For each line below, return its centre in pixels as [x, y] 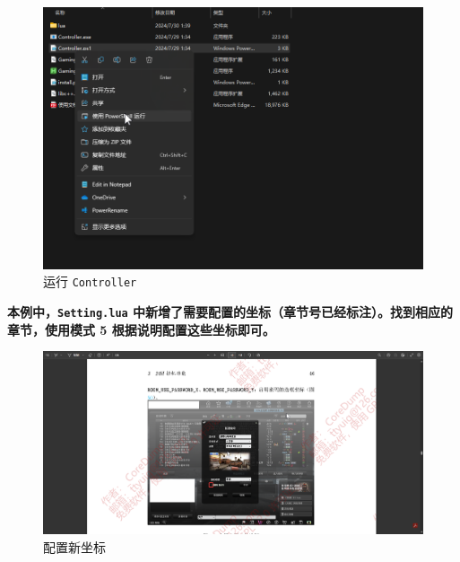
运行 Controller [90, 281]
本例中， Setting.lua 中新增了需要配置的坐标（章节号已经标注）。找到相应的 [230, 311]
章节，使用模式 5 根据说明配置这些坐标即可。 [141, 329]
